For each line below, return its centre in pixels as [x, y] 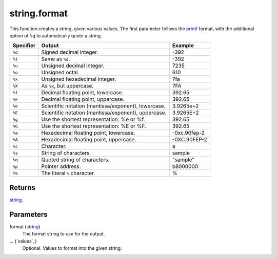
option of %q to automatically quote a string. [56, 35]
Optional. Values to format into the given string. [72, 248]
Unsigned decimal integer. [73, 66]
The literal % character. [68, 173]
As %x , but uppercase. [67, 86]
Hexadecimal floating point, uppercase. [89, 140]
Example [183, 46]
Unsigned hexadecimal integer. [79, 79]
